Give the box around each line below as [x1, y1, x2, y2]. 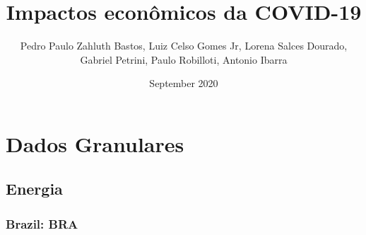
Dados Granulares [6, 129, 184, 158]
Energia [6, 178, 63, 200]
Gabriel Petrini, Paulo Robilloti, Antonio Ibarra [80, 52, 288, 67]
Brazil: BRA [6, 214, 78, 232]
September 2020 [149, 76, 218, 91]
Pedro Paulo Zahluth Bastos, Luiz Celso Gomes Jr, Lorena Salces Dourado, [20, 38, 348, 53]
